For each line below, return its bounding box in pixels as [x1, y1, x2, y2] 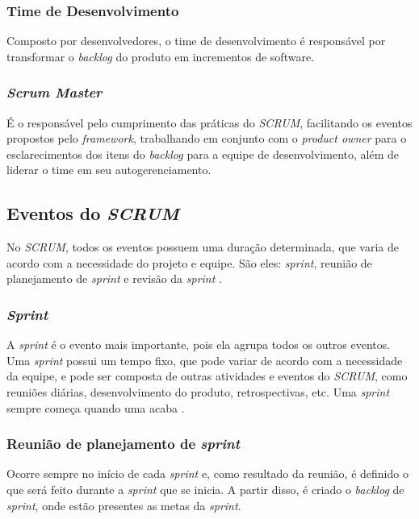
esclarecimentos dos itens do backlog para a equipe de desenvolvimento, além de [6, 145, 399, 162]
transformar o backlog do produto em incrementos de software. [6, 48, 315, 64]
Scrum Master [6, 82, 103, 102]
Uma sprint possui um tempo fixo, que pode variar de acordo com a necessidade [6, 351, 403, 368]
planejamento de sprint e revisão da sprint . [6, 270, 222, 287]
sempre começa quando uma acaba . [6, 399, 185, 416]
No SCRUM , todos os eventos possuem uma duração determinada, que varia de [6, 239, 399, 255]
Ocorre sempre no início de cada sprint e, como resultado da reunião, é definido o [6, 465, 409, 482]
